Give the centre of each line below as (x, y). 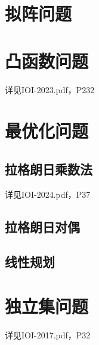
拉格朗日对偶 (42, 226)
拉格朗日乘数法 (49, 169)
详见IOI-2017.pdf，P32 (48, 334)
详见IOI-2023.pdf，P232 (50, 89)
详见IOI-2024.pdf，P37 (48, 194)
